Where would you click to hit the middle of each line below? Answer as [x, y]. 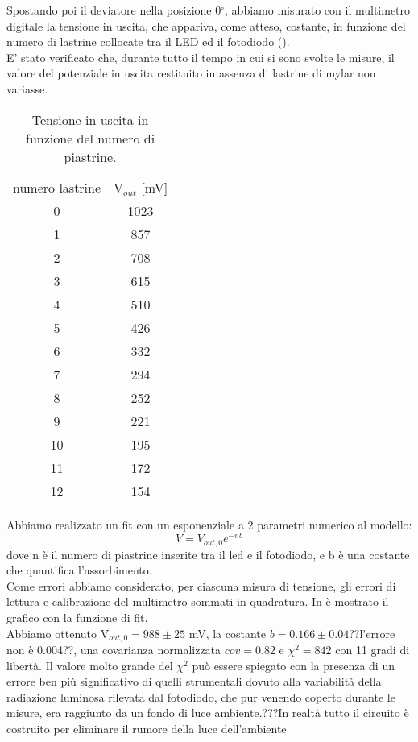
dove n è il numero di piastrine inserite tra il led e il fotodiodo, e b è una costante [208, 554]
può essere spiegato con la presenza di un [293, 665]
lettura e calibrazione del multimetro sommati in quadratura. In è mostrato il [198, 601]
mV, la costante [227, 633]
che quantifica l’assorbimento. [79, 570]
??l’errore [372, 633]
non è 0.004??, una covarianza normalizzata [114, 650]
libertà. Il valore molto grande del [90, 665]
